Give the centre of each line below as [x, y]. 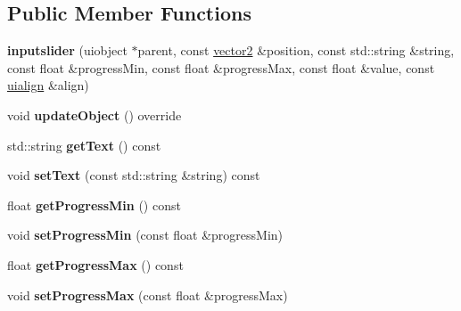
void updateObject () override [95, 115]
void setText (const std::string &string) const [134, 175]
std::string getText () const [84, 145]
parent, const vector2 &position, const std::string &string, [296, 50]
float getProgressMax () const [95, 264]
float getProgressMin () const [94, 205]
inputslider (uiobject [67, 50]
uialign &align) [48, 85]
